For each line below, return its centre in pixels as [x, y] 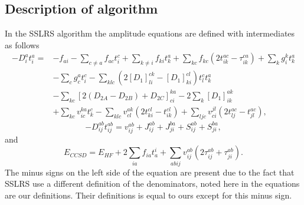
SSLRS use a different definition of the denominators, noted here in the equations [152, 183]
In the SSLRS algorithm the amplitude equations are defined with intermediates [150, 33]
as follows [22, 44]
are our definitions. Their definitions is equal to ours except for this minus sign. [148, 195]
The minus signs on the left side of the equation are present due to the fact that [150, 172]
